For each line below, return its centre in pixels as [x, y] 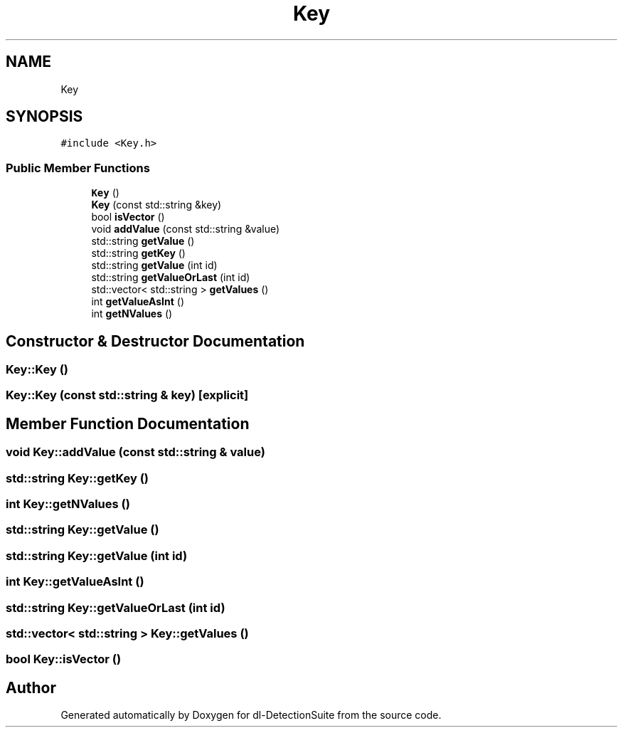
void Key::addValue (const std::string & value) [135, 452]
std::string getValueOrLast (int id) [171, 278]
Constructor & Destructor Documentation [155, 341]
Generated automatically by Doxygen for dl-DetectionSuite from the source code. [251, 715]
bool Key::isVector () [64, 659]
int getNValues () [132, 314]
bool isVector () [128, 217]
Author [31, 687]
